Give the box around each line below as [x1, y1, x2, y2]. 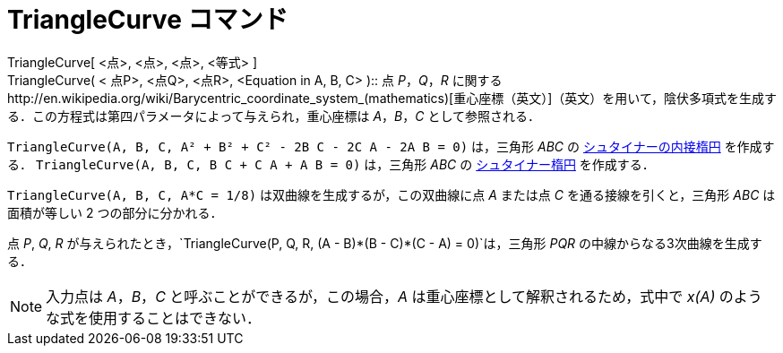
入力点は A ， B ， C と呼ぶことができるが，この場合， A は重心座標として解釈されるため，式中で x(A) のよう [46, 287, 762, 306]
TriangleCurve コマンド [7, 4, 288, 35]
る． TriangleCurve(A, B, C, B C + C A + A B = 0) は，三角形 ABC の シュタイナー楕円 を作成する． [7, 156, 655, 172]
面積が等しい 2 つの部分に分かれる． [7, 204, 223, 220]
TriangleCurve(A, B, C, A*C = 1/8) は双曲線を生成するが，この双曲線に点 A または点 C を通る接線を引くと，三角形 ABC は [7, 186, 776, 202]
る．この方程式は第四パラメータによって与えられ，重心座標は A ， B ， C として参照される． [7, 108, 541, 124]
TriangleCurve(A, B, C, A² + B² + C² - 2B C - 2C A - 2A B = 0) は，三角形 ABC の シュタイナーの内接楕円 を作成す [7, 138, 775, 154]
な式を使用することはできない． [46, 308, 262, 327]
